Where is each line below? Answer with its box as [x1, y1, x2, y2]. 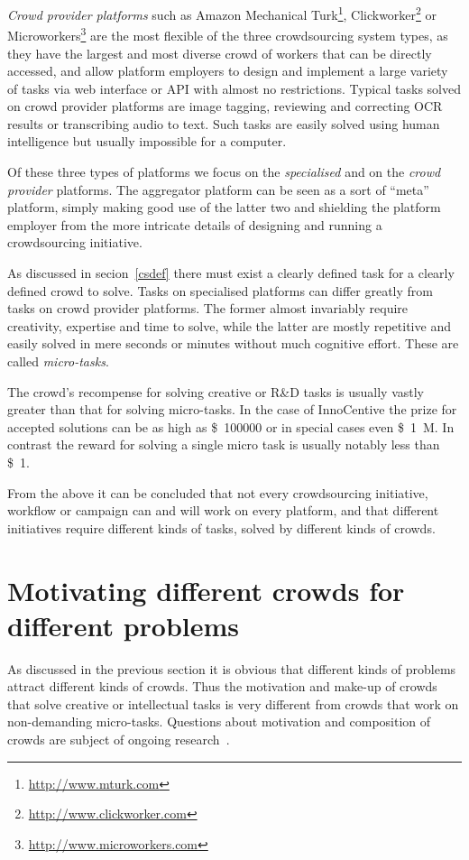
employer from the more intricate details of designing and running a [7, 215, 382, 234]
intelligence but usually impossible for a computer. [7, 132, 287, 151]
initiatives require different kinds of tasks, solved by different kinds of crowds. [7, 518, 436, 537]
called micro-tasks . [7, 352, 109, 370]
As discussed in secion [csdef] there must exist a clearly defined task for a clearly [7, 264, 455, 282]
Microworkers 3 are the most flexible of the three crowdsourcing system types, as [7, 23, 448, 44]
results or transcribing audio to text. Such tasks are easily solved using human [7, 114, 440, 133]
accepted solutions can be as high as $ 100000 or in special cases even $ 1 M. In [7, 417, 455, 436]
